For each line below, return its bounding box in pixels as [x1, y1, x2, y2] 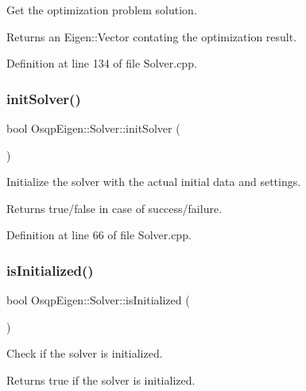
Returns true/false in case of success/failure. [6, 199, 223, 216]
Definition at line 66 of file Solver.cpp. [6, 226, 192, 243]
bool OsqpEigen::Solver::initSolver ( [6, 120, 180, 136]
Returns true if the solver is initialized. [6, 371, 196, 388]
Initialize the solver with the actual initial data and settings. [6, 173, 301, 190]
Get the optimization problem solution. [6, 2, 197, 17]
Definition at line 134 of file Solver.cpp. [6, 55, 197, 72]
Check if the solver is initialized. [6, 345, 163, 362]
